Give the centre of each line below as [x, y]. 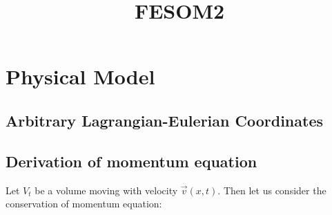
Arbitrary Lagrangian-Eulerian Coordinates [164, 120]
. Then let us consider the [272, 190]
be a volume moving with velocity [106, 190]
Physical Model [80, 76]
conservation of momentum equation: [84, 204]
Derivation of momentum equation [131, 161]
